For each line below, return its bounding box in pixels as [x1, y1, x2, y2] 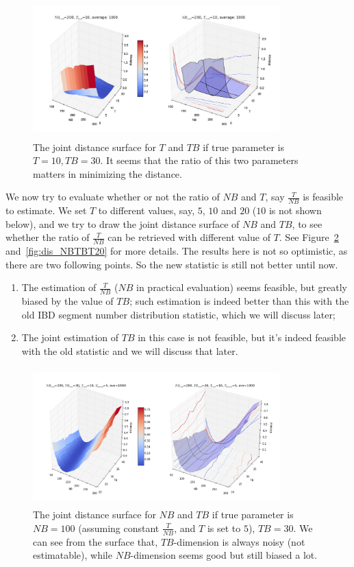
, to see [292, 216, 323, 231]
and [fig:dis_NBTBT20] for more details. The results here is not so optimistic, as [5, 244, 348, 258]
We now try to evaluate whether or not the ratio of [5, 189, 220, 204]
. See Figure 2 [279, 230, 339, 244]
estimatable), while [33, 548, 112, 562]
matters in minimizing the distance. [33, 166, 182, 181]
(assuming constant [78, 520, 160, 535]
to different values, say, [98, 203, 195, 218]
